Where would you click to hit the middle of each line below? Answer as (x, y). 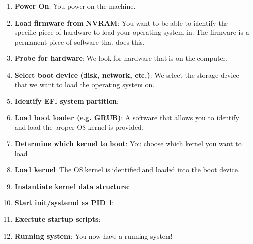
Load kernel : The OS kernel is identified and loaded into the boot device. (127, 170)
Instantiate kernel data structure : (72, 186)
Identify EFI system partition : (67, 101)
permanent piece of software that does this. (80, 41)
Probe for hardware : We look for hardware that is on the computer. (121, 58)
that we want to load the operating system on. (84, 84)
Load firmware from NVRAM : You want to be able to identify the (121, 22)
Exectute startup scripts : (57, 219)
